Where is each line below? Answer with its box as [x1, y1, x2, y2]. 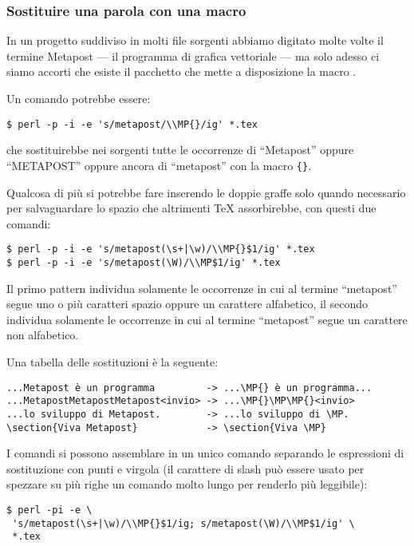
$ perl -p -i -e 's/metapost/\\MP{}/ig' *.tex [6, 118, 258, 130]
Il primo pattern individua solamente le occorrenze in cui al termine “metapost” [6, 279, 397, 296]
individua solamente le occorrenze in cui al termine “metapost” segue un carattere [6, 311, 408, 327]
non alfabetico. [6, 326, 79, 343]
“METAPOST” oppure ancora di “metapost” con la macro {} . [6, 156, 312, 173]
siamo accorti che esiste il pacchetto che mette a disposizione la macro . [6, 63, 357, 80]
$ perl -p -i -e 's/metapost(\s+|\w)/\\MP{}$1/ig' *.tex [6, 243, 315, 255]
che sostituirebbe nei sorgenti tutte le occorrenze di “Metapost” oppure [6, 141, 354, 158]
